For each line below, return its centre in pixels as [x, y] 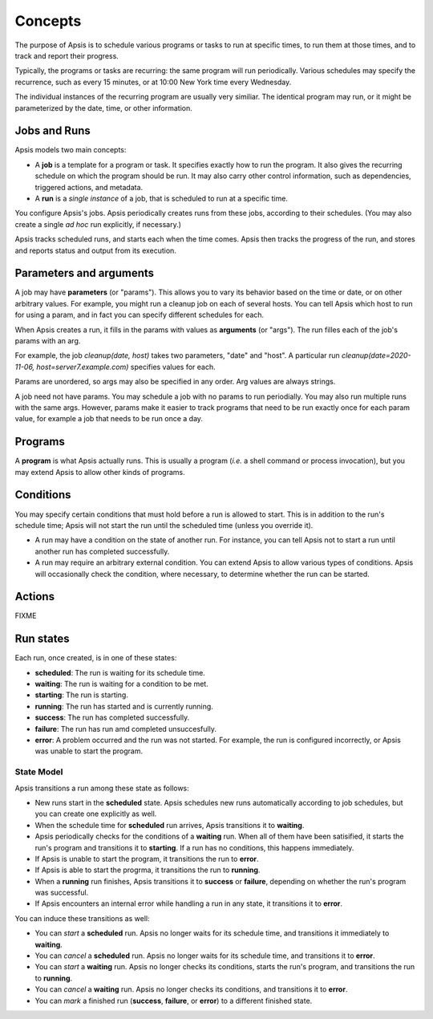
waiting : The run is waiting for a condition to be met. [121, 684]
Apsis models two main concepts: [71, 150]
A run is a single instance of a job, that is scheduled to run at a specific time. [162, 198]
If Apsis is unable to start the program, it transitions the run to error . [147, 859]
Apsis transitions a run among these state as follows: [102, 788]
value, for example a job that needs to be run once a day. [109, 419]
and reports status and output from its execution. [95, 250]
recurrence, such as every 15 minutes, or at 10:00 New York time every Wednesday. [153, 82]
